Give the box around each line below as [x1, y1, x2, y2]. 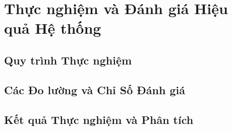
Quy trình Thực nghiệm [4, 52, 132, 68]
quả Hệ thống [4, 18, 101, 38]
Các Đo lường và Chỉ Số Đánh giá [4, 82, 185, 97]
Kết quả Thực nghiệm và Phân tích [4, 111, 194, 127]
